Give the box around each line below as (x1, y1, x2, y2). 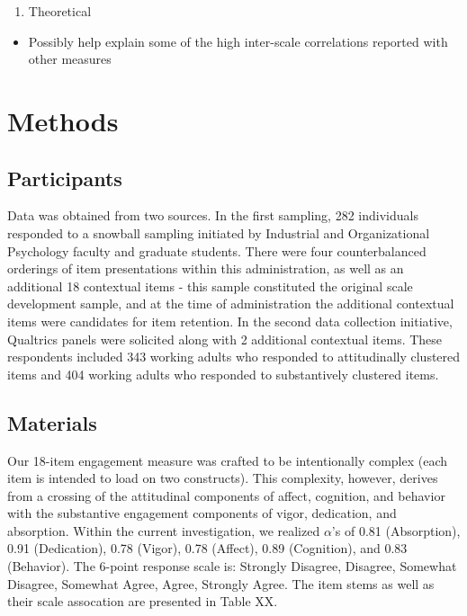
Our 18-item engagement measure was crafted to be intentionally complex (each (7, 451, 448, 469)
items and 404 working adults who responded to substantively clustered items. (7, 364, 439, 383)
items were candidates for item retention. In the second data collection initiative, (7, 311, 453, 330)
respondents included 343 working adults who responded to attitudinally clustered (7, 347, 461, 366)
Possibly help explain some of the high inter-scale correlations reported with (28, 31, 448, 50)
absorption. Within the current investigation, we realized (7, 521, 320, 540)
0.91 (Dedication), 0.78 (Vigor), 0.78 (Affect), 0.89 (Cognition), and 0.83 (7, 539, 408, 558)
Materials (7, 408, 97, 436)
